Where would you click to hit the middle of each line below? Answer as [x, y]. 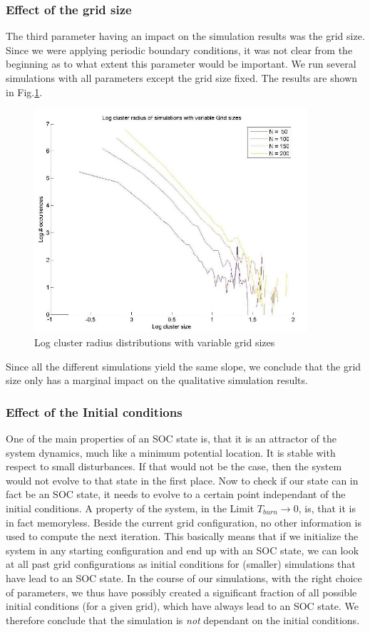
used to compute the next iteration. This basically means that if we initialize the [182, 536]
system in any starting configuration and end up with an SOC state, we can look [183, 550]
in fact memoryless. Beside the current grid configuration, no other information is [184, 522]
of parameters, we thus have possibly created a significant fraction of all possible [181, 592]
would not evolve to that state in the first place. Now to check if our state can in [182, 480]
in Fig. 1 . [24, 92]
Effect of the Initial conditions [94, 411]
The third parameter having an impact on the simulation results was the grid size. [185, 36]
